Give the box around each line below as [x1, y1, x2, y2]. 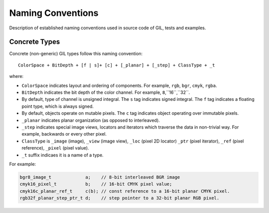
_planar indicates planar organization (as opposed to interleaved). [21, 117, 160, 123]
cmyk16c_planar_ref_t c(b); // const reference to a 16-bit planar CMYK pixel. [19, 188, 230, 194]
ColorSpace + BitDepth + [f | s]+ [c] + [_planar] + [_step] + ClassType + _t [18, 62, 215, 68]
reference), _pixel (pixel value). [21, 145, 89, 151]
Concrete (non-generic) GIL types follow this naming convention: [9, 51, 143, 57]
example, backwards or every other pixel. [21, 131, 107, 137]
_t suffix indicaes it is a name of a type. [21, 152, 104, 158]
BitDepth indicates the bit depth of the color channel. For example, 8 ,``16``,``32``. [21, 89, 190, 95]
